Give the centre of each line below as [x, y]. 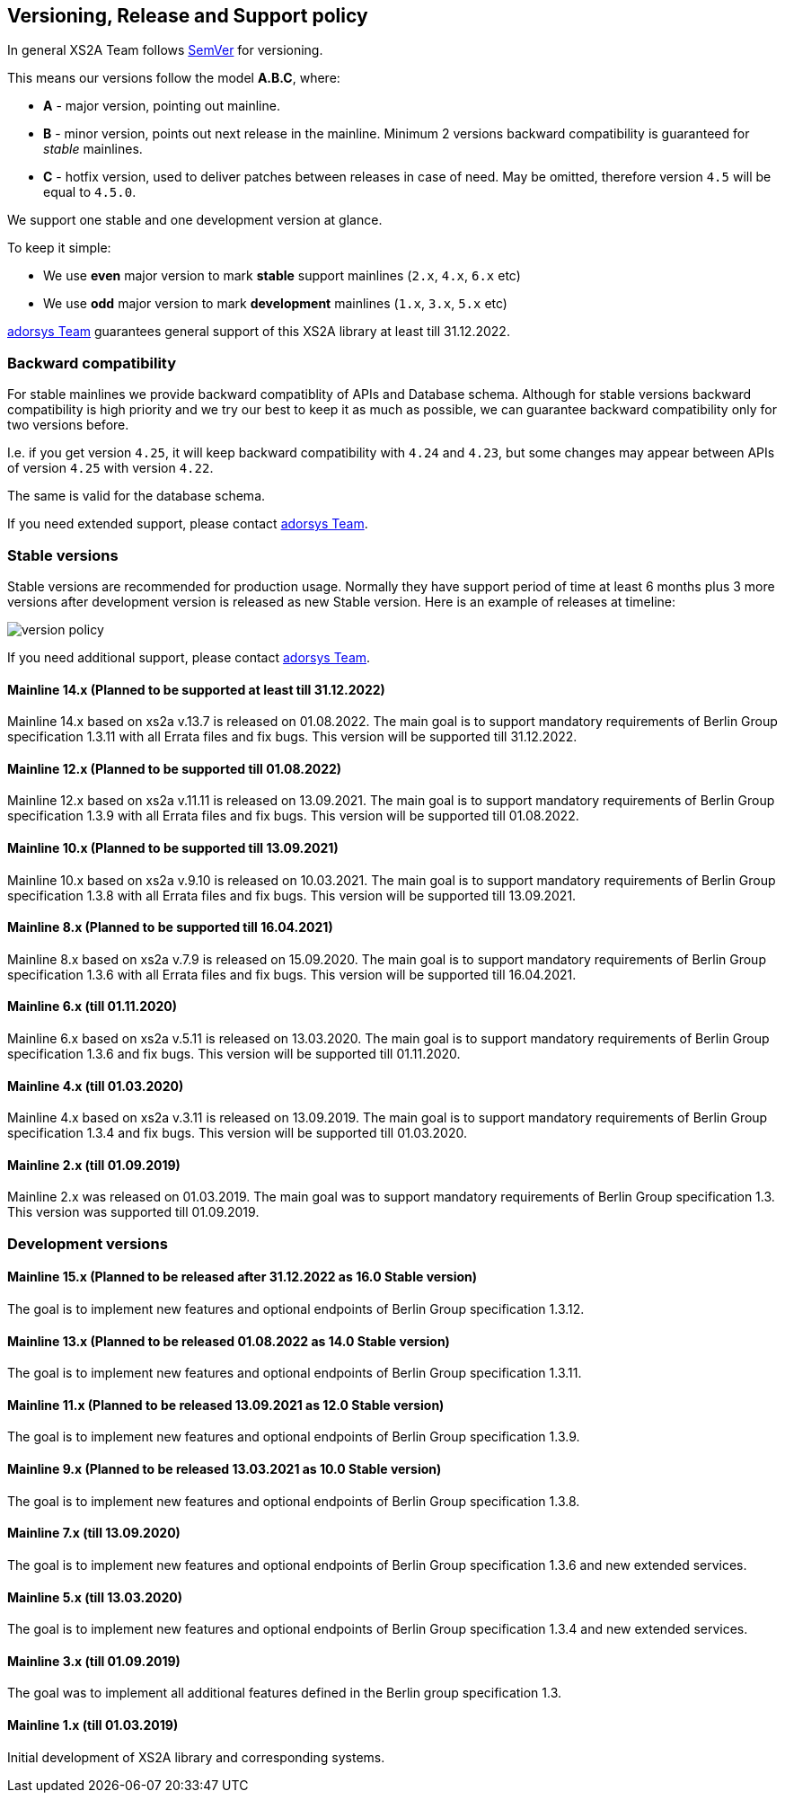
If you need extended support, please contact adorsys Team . [188, 524]
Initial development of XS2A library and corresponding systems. [196, 1757]
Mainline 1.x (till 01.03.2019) [93, 1725]
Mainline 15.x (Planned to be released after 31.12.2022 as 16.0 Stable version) [243, 1277]
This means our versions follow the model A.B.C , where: [174, 78]
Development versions [88, 1243]
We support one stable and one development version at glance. [195, 220]
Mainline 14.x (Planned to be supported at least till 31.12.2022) [196, 689]
